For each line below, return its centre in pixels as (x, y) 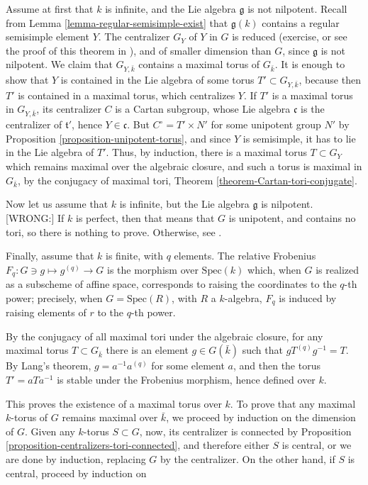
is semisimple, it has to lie (299, 138)
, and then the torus (277, 366)
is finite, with (135, 256)
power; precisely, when (54, 297)
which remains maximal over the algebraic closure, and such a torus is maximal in (184, 166)
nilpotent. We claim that (59, 64)
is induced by (308, 297)
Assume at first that (50, 9)
